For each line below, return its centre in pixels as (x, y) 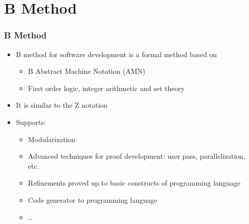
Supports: (31, 122)
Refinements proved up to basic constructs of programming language (134, 183)
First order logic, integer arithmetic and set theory (106, 88)
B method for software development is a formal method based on (116, 54)
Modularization (52, 139)
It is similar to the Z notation (62, 105)
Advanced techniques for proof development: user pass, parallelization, (137, 156)
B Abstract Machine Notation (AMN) (87, 71)
